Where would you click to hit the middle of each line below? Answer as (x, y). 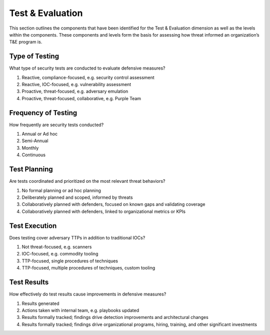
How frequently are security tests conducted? (56, 125)
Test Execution (33, 226)
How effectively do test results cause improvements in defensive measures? (88, 294)
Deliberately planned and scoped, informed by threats (77, 197)
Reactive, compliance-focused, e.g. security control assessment (88, 77)
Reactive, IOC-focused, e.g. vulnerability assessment (76, 85)
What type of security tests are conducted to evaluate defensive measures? (87, 68)
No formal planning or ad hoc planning (61, 190)
